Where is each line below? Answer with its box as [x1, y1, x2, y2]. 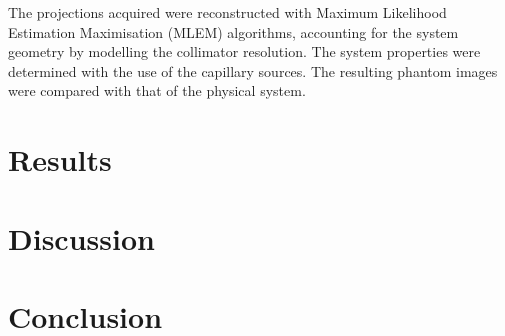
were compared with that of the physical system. [8, 80, 306, 101]
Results [8, 139, 112, 180]
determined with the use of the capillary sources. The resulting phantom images [8, 60, 498, 81]
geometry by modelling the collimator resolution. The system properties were [8, 41, 481, 62]
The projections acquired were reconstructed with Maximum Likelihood [8, 2, 447, 22]
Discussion [8, 217, 155, 258]
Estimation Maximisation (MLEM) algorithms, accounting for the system [8, 21, 459, 42]
